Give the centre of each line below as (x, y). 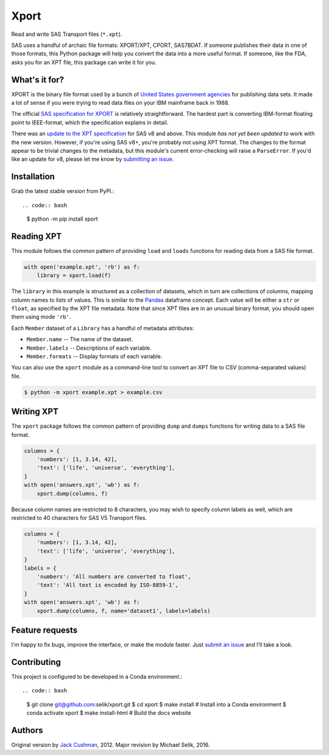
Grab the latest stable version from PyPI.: (63, 191)
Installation (33, 177)
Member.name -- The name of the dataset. (80, 339)
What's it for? (37, 80)
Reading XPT (37, 236)
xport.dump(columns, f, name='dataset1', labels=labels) (124, 611)
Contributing (36, 662)
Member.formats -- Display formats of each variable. (94, 356)
